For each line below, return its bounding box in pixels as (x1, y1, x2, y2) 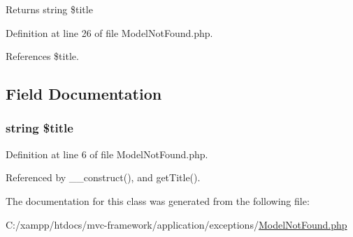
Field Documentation (6, 83, 162, 105)
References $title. (6, 49, 79, 63)
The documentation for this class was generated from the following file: (6, 193, 310, 208)
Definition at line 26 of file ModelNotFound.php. (6, 25, 213, 40)
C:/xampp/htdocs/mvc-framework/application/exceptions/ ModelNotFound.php (6, 217, 347, 231)
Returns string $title (6, 2, 93, 16)
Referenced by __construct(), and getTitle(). (6, 170, 201, 185)
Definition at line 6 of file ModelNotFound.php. (6, 146, 208, 161)
